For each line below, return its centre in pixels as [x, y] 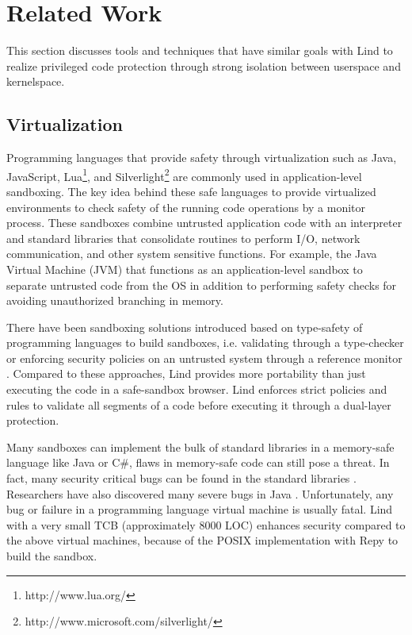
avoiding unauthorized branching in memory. [115, 300]
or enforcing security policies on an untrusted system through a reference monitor [204, 358]
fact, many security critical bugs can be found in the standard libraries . [181, 478]
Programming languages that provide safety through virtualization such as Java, [202, 158]
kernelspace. [36, 81]
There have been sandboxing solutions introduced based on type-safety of [185, 327]
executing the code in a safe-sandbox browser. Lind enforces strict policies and [197, 389]
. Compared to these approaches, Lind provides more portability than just [186, 373]
